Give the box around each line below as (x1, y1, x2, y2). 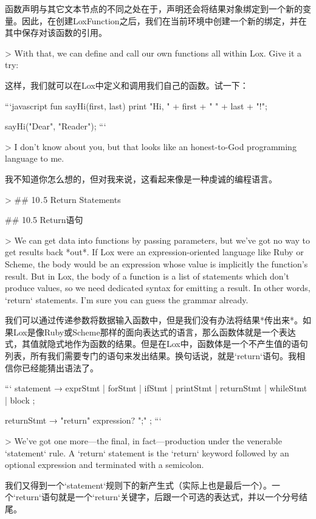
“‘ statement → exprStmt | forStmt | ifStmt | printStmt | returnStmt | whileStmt (5, 382, 307, 394)
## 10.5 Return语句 (5, 213, 83, 226)
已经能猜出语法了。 (21, 361, 98, 374)
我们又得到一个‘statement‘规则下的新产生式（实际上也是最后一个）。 (5, 478, 272, 491)
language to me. (5, 152, 64, 165)
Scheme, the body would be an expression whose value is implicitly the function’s (5, 257, 308, 270)
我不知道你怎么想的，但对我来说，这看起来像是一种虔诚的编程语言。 (5, 172, 277, 185)
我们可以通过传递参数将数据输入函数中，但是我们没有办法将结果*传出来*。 (5, 314, 303, 326)
